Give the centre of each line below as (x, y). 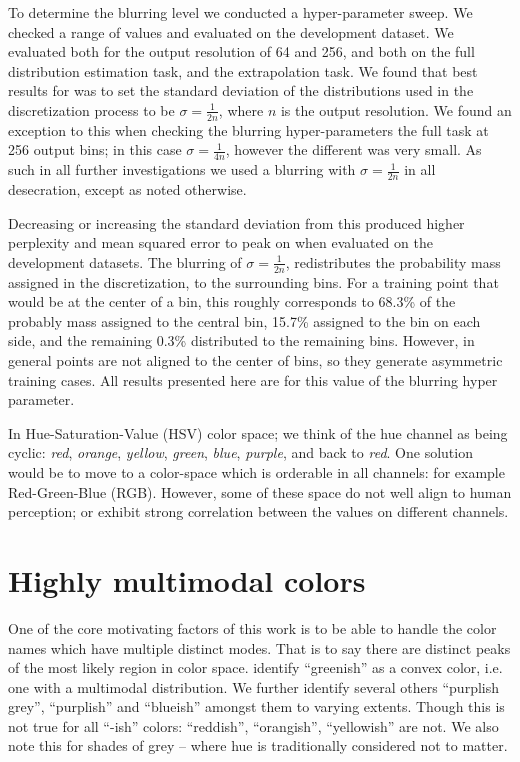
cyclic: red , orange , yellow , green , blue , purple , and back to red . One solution (240, 452)
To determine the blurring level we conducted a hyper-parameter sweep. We (240, 12)
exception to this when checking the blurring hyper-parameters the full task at (248, 129)
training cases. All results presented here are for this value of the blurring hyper (253, 379)
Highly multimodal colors (187, 579)
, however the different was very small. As (353, 149)
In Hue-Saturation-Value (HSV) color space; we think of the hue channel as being (258, 432)
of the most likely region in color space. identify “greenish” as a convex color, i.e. (255, 667)
